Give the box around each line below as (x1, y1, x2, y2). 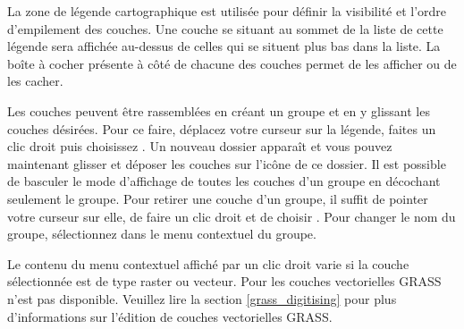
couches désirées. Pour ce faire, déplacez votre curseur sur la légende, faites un (7, 119, 436, 138)
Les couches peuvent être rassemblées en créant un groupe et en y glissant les (7, 101, 430, 120)
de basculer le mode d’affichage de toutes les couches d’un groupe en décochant (7, 172, 441, 190)
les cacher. (7, 72, 63, 90)
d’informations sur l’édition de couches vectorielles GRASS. (7, 307, 333, 325)
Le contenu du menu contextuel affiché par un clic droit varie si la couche (7, 254, 409, 273)
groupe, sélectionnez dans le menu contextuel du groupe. (7, 224, 316, 243)
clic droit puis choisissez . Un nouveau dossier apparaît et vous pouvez (7, 137, 392, 156)
